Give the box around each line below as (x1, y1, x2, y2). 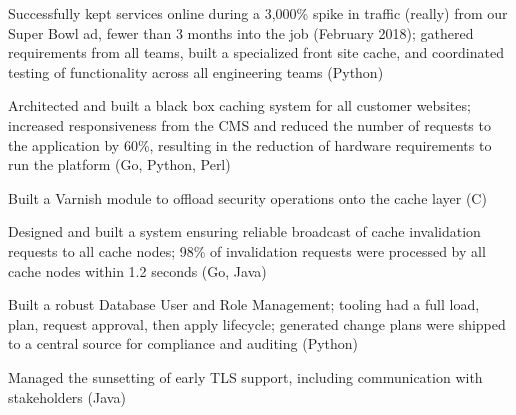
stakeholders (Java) (8, 386, 126, 407)
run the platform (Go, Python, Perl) (8, 154, 231, 175)
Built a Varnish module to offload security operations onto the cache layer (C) (8, 187, 487, 208)
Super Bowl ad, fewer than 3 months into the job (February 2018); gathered (8, 22, 474, 43)
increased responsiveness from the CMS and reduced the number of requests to (8, 114, 491, 135)
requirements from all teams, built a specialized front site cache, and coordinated (8, 42, 504, 63)
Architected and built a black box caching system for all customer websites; (8, 95, 471, 116)
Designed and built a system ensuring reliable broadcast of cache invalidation (8, 221, 481, 242)
